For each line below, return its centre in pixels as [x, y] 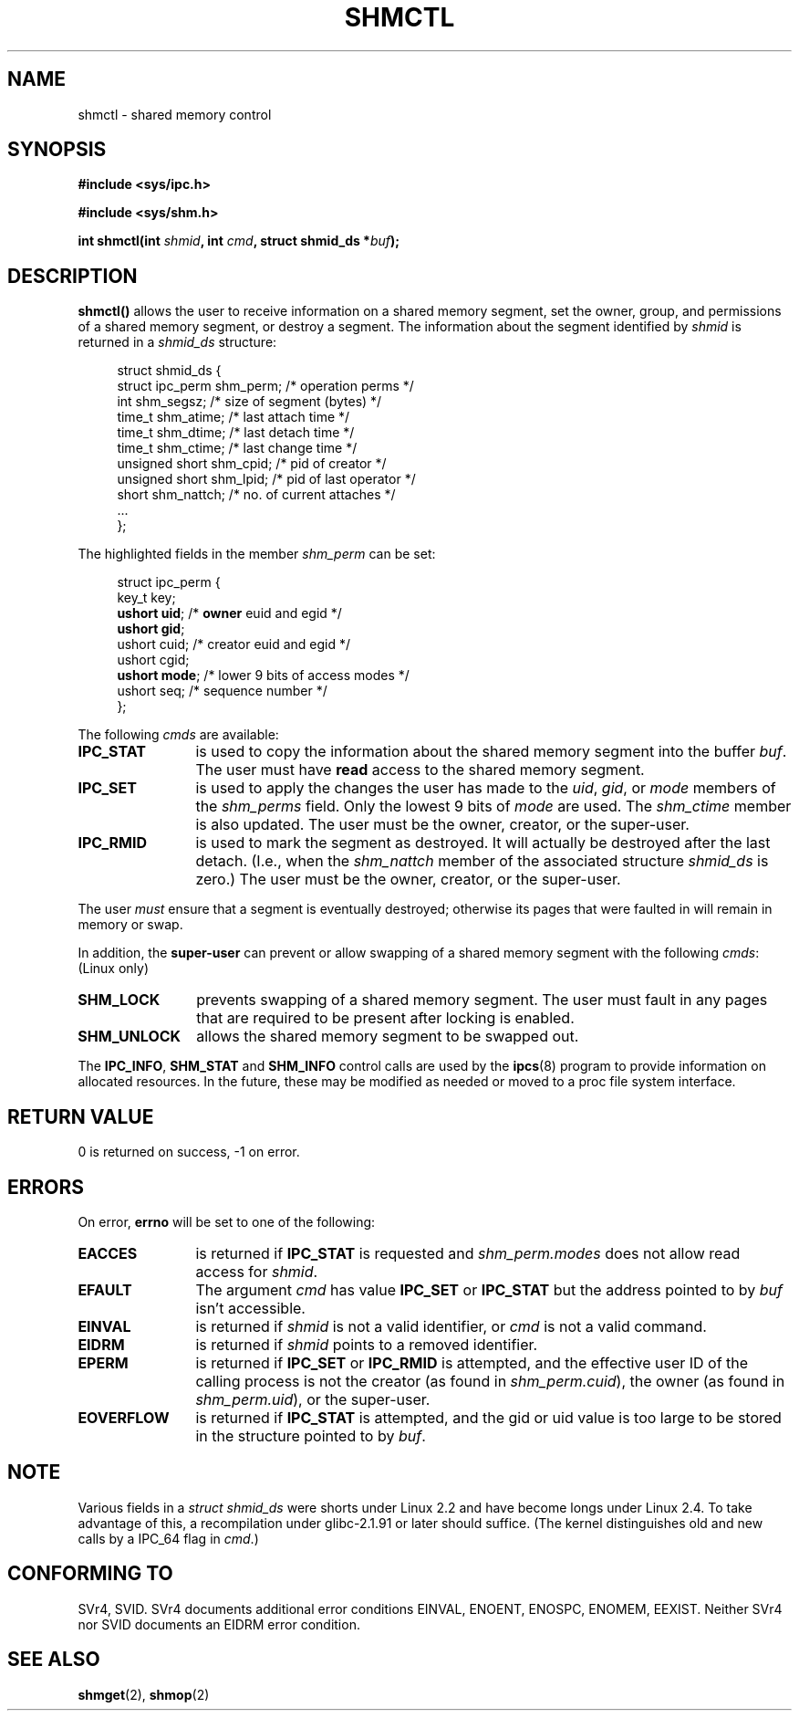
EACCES [108, 1253]
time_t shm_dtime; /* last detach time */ [236, 433]
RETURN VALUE [81, 1116]
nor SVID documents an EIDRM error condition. [219, 1624]
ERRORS [46, 1187]
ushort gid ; [151, 629]
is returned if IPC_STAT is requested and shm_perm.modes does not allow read [468, 1253]
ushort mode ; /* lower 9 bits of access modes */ [263, 676]
